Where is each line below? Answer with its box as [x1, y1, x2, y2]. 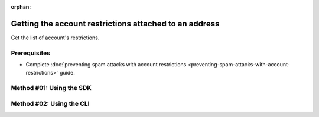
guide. [59, 69, 75, 76]
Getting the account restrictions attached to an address [11, 18, 220, 29]
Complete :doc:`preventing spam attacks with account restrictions [25, 61, 187, 68]
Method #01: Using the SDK [11, 84, 92, 92]
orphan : [11, 4, 31, 10]
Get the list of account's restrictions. [11, 34, 100, 41]
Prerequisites [11, 49, 50, 57]
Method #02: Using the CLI [11, 99, 90, 108]
